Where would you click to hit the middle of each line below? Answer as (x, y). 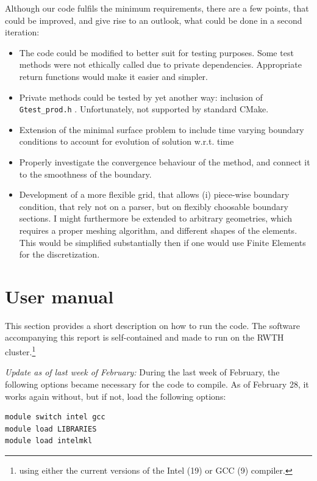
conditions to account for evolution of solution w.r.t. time (126, 141)
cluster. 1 (20, 351)
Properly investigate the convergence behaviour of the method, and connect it (165, 162)
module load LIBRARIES (51, 429)
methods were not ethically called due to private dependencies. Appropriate (160, 64)
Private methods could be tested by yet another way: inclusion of (141, 97)
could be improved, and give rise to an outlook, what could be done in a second (154, 20)
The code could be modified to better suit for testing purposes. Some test (156, 52)
